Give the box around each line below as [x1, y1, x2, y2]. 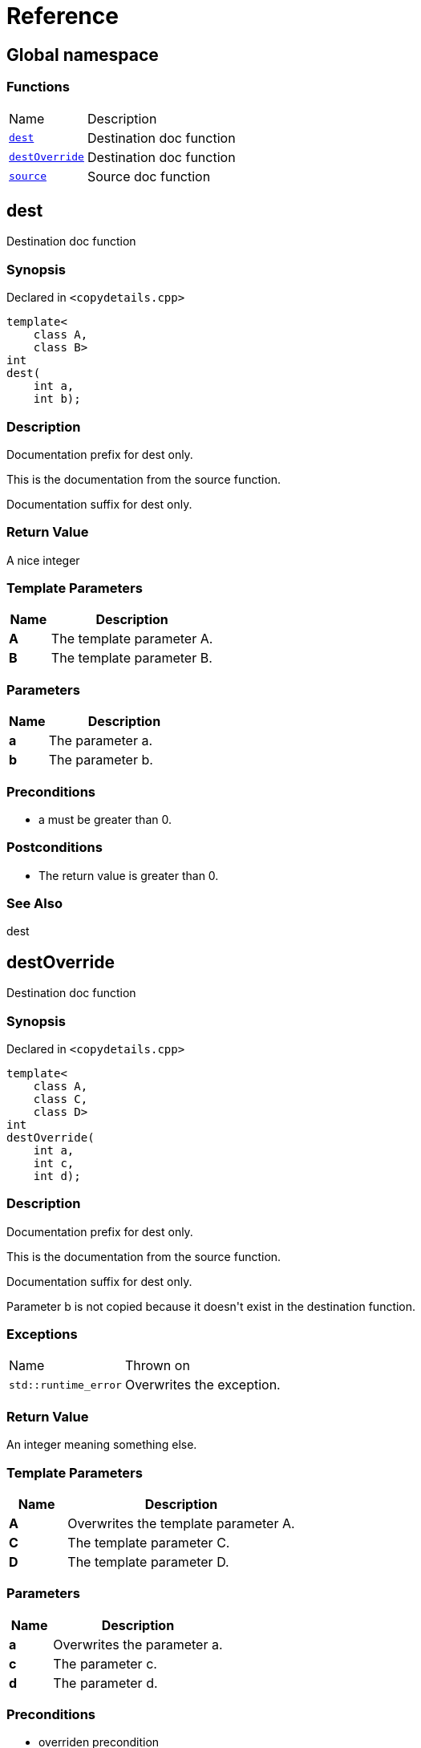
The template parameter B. [51, 650, 213, 667]
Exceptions [6, 1326, 78, 1343]
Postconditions [6, 839, 103, 856]
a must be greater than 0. [38, 812, 172, 826]
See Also [6, 895, 63, 912]
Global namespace [6, 44, 159, 65]
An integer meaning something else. [6, 1438, 197, 1452]
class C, [33, 1092, 88, 1105]
